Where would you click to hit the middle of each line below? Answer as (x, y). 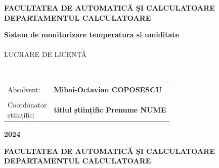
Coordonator (27, 105)
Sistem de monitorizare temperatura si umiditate (92, 35)
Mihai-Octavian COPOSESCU (108, 90)
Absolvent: (24, 90)
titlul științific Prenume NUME (110, 110)
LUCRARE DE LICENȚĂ (45, 54)
